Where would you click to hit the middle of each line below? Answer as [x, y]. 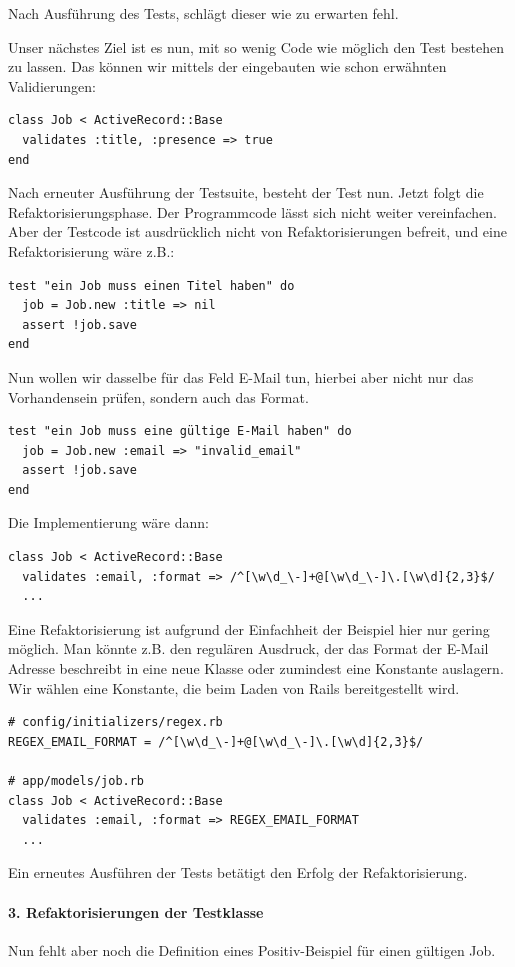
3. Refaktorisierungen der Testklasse [136, 911]
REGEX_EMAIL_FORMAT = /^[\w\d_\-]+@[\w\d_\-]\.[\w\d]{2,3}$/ [216, 741]
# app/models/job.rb [76, 781]
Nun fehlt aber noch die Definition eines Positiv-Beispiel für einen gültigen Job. [252, 949]
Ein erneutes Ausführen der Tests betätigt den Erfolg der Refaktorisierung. [238, 872]
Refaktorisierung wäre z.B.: [91, 250]
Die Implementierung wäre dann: [108, 522]
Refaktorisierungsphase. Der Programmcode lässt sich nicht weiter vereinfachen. [252, 211]
